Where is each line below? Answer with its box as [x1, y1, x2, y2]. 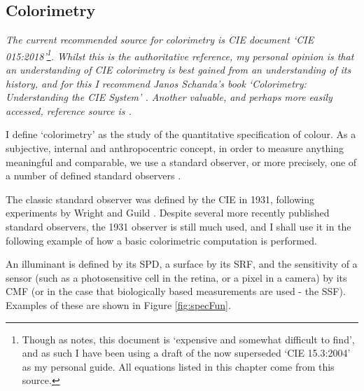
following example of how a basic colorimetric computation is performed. [6, 233, 317, 247]
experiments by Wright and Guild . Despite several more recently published [6, 205, 330, 220]
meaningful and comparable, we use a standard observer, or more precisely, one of [6, 154, 357, 169]
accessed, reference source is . [6, 103, 132, 118]
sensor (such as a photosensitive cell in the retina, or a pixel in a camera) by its [6, 270, 347, 284]
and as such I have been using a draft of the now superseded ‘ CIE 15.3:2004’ [22, 345, 351, 360]
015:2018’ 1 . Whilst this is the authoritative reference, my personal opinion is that [6, 46, 354, 63]
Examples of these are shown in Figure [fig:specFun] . [6, 297, 231, 312]
